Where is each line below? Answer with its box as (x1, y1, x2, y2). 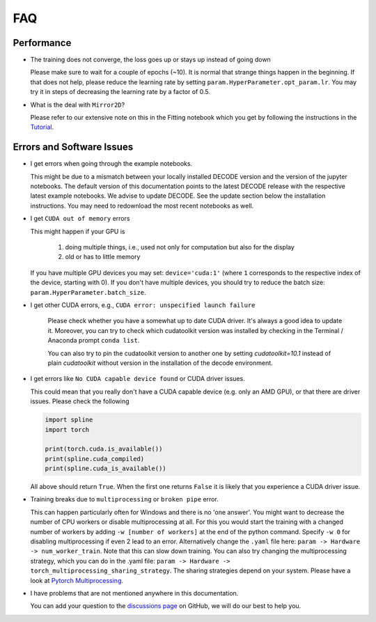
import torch (45, 426, 90, 433)
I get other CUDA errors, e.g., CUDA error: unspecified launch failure (30, 301, 256, 309)
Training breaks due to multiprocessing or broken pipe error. (30, 495, 219, 504)
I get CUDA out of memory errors (30, 215, 130, 223)
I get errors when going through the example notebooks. (30, 160, 193, 168)
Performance (13, 37, 72, 49)
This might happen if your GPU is (30, 227, 125, 235)
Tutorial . (30, 123, 54, 132)
